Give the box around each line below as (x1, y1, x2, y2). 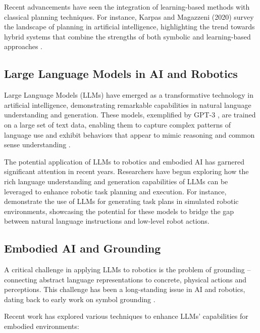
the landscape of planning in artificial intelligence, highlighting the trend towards (4, 21, 255, 32)
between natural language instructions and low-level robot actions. (4, 216, 210, 226)
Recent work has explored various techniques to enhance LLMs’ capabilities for (4, 311, 248, 321)
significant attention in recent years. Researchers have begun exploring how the (4, 166, 249, 177)
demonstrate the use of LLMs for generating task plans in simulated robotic (4, 196, 239, 206)
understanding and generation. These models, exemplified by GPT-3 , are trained (4, 109, 256, 120)
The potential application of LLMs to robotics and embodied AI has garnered (4, 156, 244, 166)
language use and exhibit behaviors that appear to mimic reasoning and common (4, 129, 255, 140)
